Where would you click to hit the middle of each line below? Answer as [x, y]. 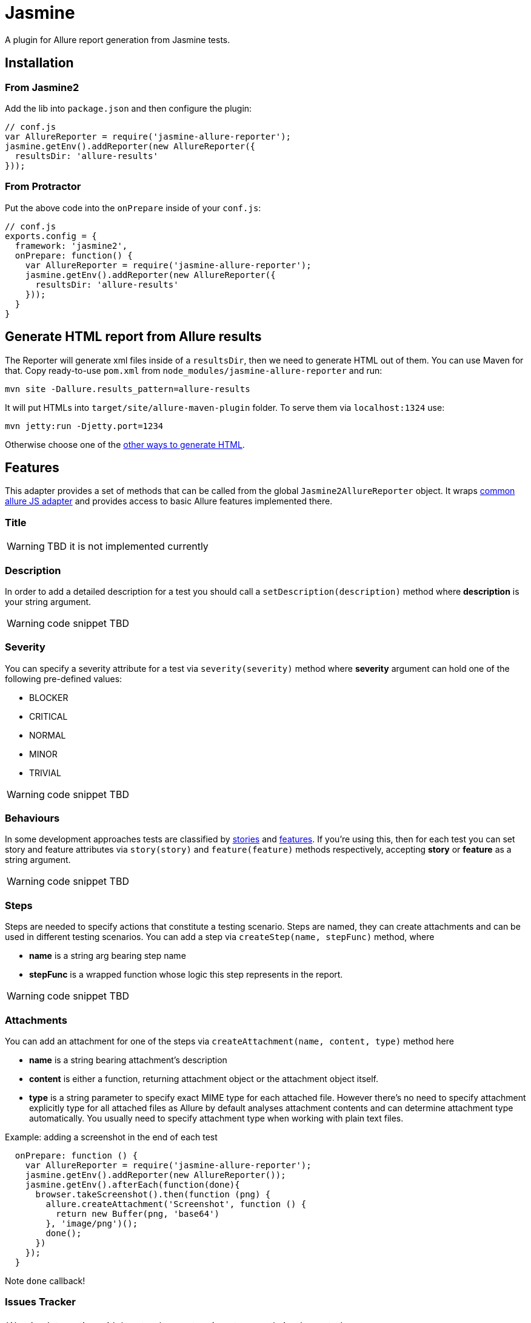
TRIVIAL [45, 773]
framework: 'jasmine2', [71, 245]
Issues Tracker [40, 1302]
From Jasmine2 [42, 87]
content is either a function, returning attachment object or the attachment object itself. [204, 1078]
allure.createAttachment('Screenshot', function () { [176, 1204]
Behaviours [32, 818]
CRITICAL [48, 716]
